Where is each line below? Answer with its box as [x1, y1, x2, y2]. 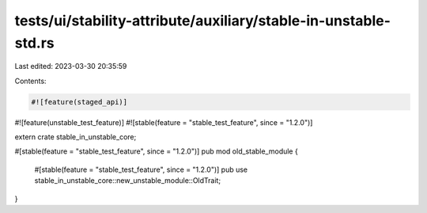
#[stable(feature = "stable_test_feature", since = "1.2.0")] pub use [34, 165, 248, 174]
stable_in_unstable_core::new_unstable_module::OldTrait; [34, 176, 221, 185]
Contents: [14, 76, 47, 86]
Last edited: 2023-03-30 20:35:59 [14, 62, 127, 71]
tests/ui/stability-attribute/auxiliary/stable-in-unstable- [14, 12, 391, 29]
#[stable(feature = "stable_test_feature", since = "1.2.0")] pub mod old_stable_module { [14, 146, 298, 156]
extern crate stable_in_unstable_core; [14, 132, 137, 142]
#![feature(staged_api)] [31, 97, 128, 106]
